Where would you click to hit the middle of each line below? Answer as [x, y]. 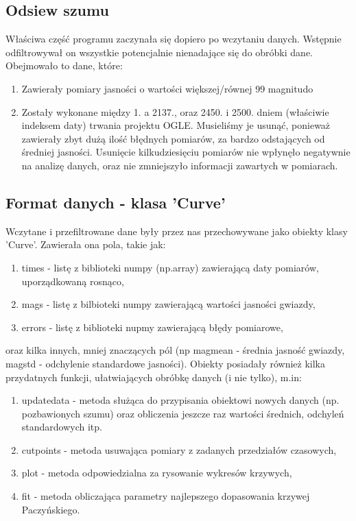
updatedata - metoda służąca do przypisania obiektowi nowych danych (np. [180, 400]
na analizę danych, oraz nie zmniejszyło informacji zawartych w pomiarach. [180, 165]
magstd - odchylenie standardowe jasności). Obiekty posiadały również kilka [166, 363]
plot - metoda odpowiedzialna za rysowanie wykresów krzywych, [157, 473]
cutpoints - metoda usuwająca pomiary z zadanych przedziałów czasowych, [179, 449]
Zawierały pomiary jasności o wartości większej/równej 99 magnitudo [167, 88]
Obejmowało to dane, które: [64, 65]
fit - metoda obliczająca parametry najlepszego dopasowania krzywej [166, 496]
